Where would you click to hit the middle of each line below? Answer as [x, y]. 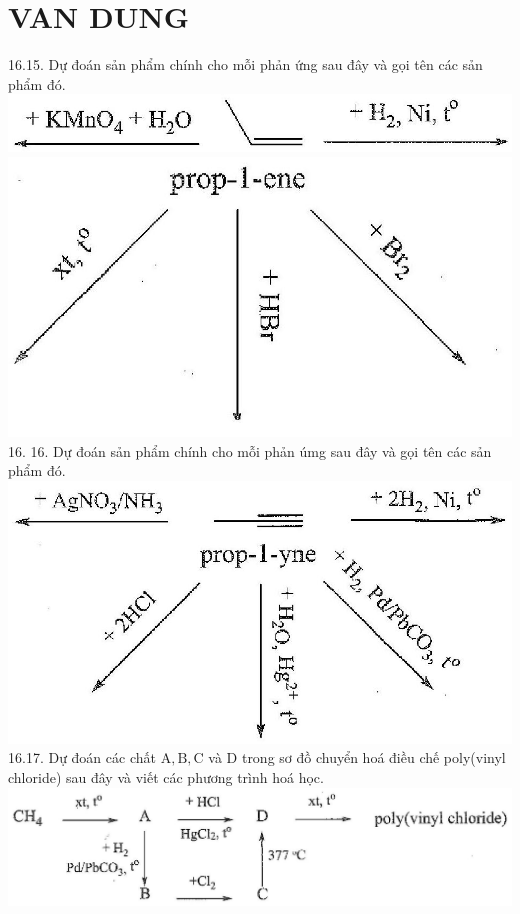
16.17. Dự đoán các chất [82, 757]
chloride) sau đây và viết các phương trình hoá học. [166, 776]
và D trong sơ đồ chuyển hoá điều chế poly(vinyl [357, 757]
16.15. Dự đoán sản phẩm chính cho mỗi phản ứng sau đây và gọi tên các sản [245, 64]
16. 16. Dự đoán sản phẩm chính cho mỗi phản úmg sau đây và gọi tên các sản [250, 450]
